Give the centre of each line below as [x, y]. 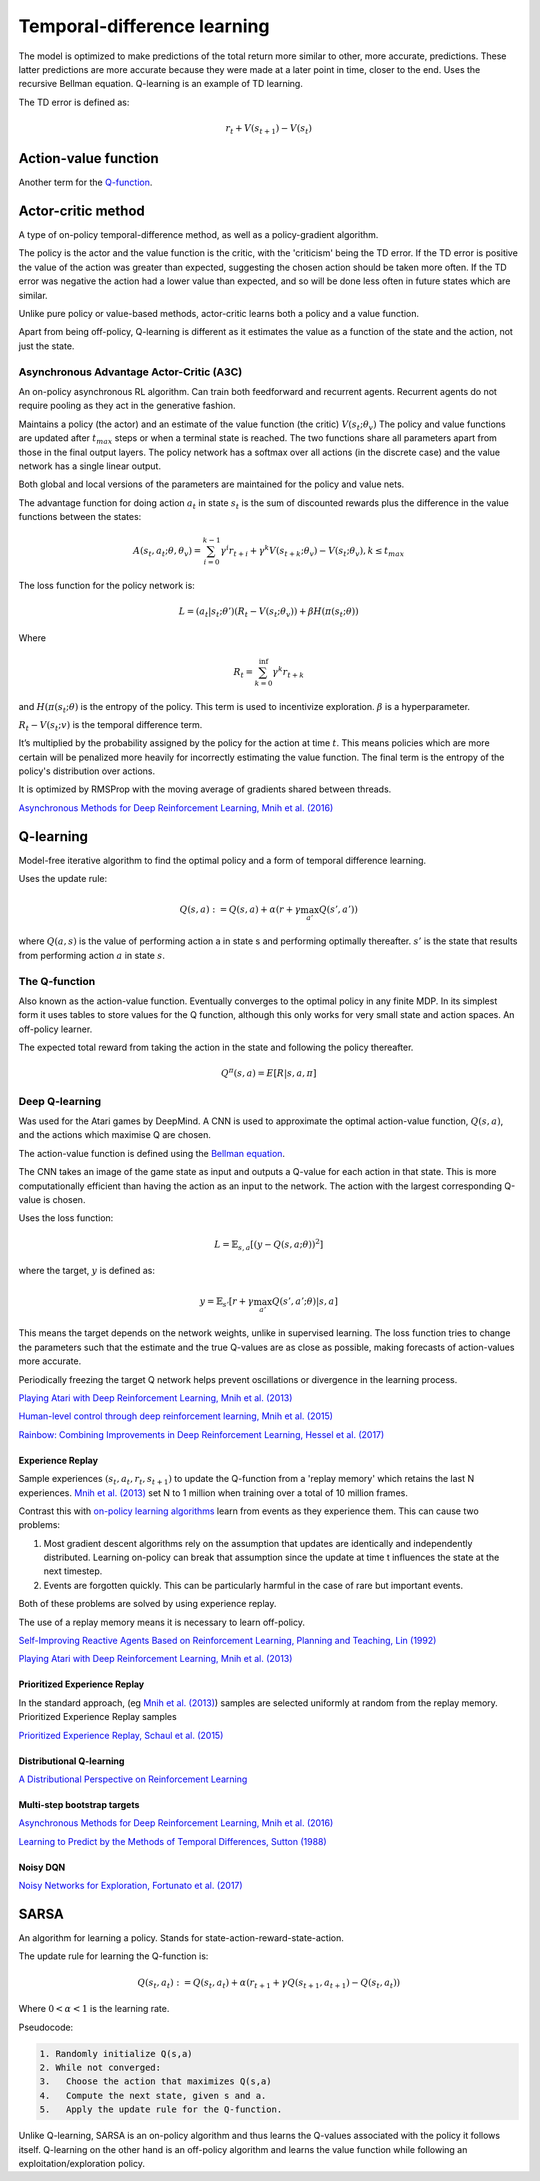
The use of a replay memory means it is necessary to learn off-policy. [161, 1622]
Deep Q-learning [60, 1101]
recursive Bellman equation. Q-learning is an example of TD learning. [161, 84]
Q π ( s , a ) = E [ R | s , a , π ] [268, 1072]
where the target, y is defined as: [86, 1271]
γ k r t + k [288, 672]
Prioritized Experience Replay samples [97, 1717]
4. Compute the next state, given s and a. [153, 2095]
